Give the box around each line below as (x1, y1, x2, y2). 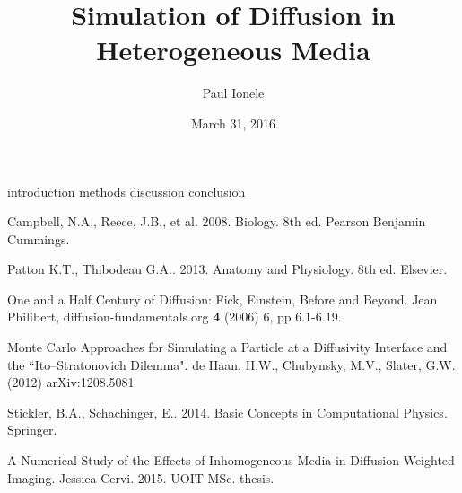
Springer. (7, 420, 57, 439)
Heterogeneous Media (96, 31, 370, 68)
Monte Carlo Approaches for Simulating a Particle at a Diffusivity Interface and (7, 338, 448, 357)
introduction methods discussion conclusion (7, 181, 246, 200)
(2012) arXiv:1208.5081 (7, 373, 135, 392)
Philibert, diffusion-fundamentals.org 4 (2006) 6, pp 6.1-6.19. (7, 307, 342, 326)
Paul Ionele (202, 84, 265, 102)
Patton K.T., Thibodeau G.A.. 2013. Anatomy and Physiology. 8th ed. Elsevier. (7, 260, 448, 278)
